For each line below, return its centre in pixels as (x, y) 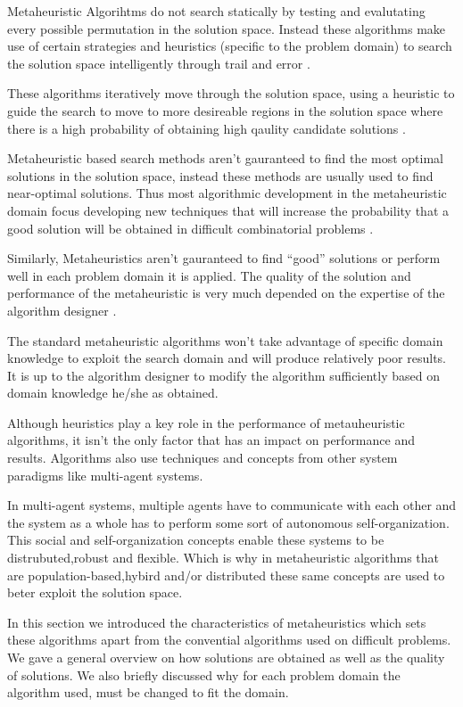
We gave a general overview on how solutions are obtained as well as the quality (226, 657)
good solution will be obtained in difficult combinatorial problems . (190, 228)
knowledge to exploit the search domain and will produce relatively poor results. (227, 358)
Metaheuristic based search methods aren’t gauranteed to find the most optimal (225, 158)
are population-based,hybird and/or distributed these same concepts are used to (226, 575)
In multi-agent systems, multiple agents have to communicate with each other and (232, 505)
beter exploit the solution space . (95, 592)
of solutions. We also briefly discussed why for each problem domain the (204, 674)
